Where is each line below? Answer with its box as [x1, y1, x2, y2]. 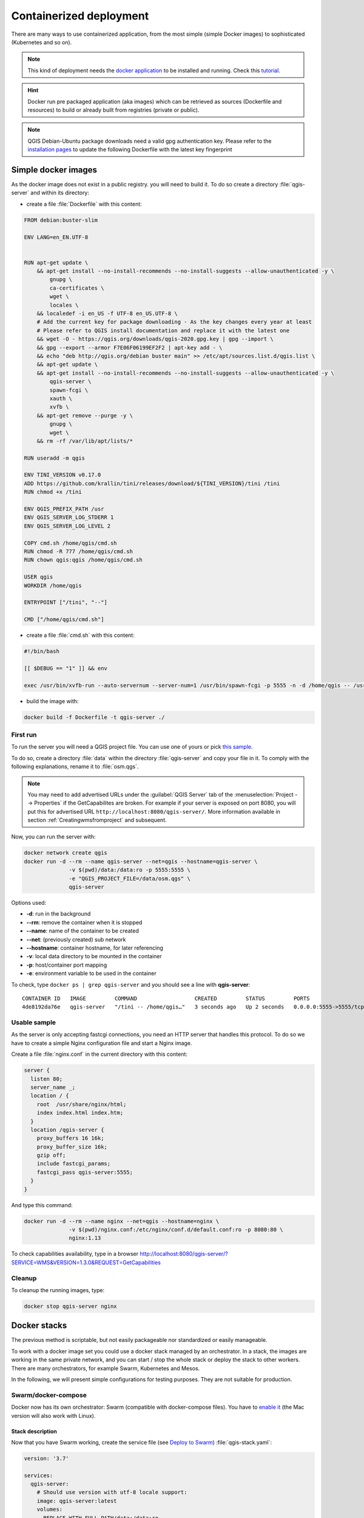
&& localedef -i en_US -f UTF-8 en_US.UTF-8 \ [36, 310, 178, 317]
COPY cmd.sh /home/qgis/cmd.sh [24, 539, 118, 546]
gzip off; [36, 1152, 66, 1159]
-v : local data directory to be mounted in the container [26, 953, 162, 960]
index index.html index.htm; [36, 1109, 124, 1117]
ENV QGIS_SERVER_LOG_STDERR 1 [24, 514, 114, 521]
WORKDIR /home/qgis [24, 582, 82, 589]
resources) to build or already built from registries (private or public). [27, 106, 200, 114]
